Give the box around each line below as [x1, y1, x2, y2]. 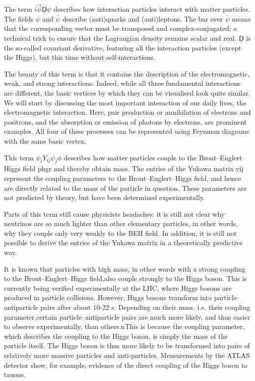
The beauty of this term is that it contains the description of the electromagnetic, [4, 68, 250, 78]
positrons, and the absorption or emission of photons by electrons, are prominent [4, 116, 247, 127]
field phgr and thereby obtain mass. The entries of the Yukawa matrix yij [23, 163, 244, 174]
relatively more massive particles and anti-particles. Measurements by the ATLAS [4, 350, 250, 360]
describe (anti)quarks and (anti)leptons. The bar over [62, 13, 223, 24]
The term [4, 4, 32, 14]
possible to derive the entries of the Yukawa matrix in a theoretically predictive [4, 237, 243, 248]
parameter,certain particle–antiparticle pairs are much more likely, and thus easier [4, 311, 251, 322]
